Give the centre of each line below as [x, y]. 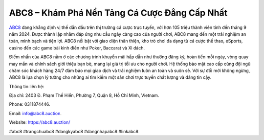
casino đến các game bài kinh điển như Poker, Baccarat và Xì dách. [77, 48]
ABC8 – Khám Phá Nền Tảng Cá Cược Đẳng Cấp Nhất [118, 13]
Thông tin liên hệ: [27, 86]
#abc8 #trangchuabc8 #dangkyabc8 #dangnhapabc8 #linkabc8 [74, 131]
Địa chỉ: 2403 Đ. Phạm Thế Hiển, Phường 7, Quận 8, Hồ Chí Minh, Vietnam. [84, 95]
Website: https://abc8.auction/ [40, 122]
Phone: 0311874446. [30, 104]
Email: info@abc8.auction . [35, 113]
